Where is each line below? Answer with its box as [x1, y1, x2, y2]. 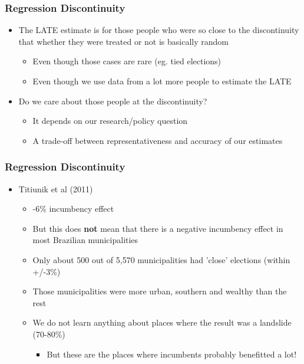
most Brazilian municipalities [32, 234, 138, 246]
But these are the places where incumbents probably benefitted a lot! [47, 347, 297, 360]
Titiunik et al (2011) [18, 182, 93, 195]
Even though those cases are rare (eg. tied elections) [32, 55, 222, 67]
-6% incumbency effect [32, 202, 114, 215]
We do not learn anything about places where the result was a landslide [32, 316, 292, 329]
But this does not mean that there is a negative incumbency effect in [32, 222, 283, 234]
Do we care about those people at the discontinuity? [18, 94, 207, 107]
